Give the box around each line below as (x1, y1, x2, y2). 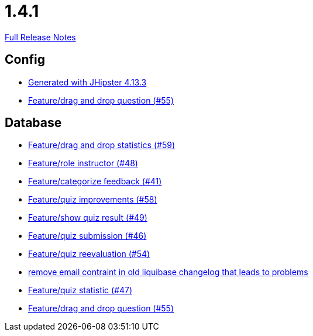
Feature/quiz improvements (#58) (28, 194, 157, 205)
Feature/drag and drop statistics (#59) (28, 140, 175, 150)
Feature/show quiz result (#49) (28, 212, 147, 223)
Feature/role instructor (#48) (28, 158, 138, 169)
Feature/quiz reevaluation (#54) (28, 249, 150, 259)
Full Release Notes (5, 32, 76, 42)
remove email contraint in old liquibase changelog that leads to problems (28, 267, 308, 277)
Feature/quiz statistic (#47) (28, 285, 133, 296)
